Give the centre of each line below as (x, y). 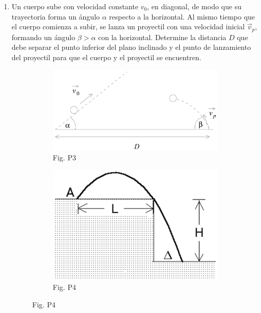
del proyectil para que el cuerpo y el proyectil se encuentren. (106, 57)
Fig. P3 (64, 158)
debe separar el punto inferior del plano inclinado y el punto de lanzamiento (131, 47)
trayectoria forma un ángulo (56, 16)
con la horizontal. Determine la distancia (162, 37)
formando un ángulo (43, 37)
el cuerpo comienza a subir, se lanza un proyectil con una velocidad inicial (128, 26)
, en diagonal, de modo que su (194, 6)
